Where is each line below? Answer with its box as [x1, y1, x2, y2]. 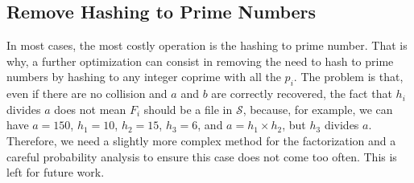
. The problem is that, [293, 68, 404, 85]
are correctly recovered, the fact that [211, 85, 392, 102]
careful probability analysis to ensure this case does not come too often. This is [6, 148, 397, 165]
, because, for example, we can [242, 100, 393, 117]
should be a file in [143, 100, 233, 117]
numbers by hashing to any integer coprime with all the [6, 68, 281, 85]
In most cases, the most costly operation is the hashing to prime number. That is [6, 37, 408, 54]
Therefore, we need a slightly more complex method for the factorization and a [6, 132, 396, 148]
